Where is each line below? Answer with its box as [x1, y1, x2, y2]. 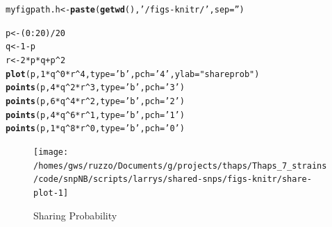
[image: [33, 146, 69, 157]
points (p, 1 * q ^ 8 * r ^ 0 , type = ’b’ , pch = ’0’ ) [6, 124, 185, 134]
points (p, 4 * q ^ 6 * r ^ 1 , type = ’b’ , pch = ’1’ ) [6, 110, 185, 120]
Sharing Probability [33, 208, 117, 222]
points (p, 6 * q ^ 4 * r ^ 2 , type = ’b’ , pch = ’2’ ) [6, 96, 185, 106]
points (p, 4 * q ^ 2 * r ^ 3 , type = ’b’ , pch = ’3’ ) [6, 83, 185, 93]
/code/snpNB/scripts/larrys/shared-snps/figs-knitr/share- [33, 174, 312, 185]
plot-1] [33, 187, 69, 198]
